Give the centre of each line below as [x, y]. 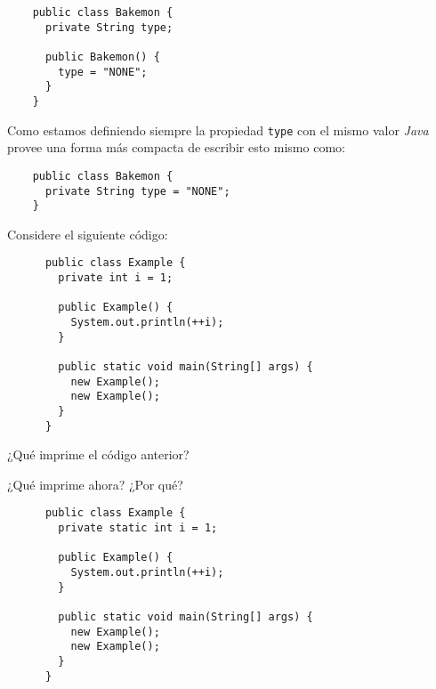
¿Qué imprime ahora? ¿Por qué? [95, 484]
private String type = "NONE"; [137, 191]
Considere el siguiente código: [88, 234]
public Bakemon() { [102, 57]
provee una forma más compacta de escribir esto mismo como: [176, 147]
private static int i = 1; [138, 528]
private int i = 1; [116, 278]
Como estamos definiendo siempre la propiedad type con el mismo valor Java [218, 130]
